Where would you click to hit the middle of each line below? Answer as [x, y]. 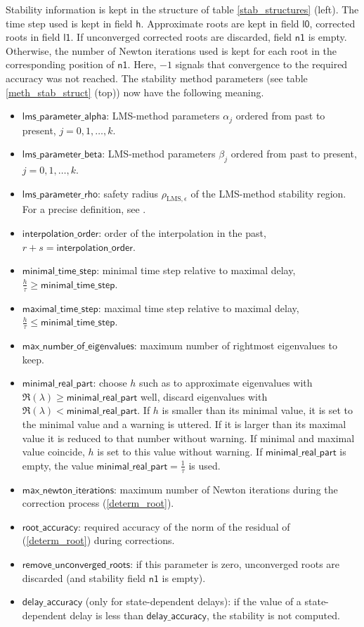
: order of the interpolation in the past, [182, 232]
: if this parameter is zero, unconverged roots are [235, 563]
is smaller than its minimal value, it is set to [258, 410]
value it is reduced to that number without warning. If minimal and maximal [188, 438]
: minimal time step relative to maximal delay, [196, 270]
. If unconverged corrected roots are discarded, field [181, 37]
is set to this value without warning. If [180, 452]
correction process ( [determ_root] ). [98, 503]
